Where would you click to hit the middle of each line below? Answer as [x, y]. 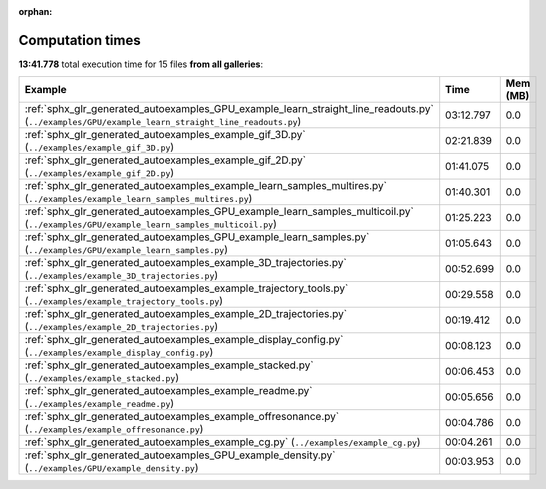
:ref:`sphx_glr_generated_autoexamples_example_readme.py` [169, 391]
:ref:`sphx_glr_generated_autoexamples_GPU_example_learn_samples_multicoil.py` [219, 212]
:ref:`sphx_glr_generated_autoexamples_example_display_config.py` [184, 340]
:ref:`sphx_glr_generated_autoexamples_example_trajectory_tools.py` [186, 288]
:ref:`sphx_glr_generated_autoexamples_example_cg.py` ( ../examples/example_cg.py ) [222, 442]
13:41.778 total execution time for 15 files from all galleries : [141, 64]
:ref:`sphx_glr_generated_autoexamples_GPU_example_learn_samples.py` [197, 237]
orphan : [35, 11]
